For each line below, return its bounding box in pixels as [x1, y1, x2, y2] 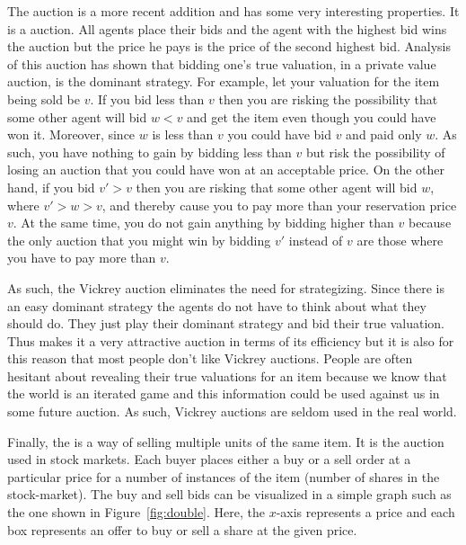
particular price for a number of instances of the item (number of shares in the [7, 467, 440, 486]
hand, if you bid [7, 177, 95, 196]
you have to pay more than [7, 248, 156, 267]
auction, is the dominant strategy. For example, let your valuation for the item [7, 72, 440, 91]
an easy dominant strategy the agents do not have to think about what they [7, 296, 426, 315]
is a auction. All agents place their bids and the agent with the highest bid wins [7, 19, 447, 38]
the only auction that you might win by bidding [7, 230, 271, 249]
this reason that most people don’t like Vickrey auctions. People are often [7, 349, 413, 368]
